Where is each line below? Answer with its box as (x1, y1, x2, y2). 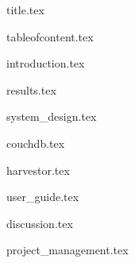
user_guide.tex (6, 188, 79, 205)
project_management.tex (6, 242, 129, 258)
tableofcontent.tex (6, 28, 94, 44)
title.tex (6, 2, 44, 17)
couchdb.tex (6, 134, 65, 151)
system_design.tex (6, 108, 97, 125)
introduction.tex (6, 55, 85, 72)
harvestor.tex (6, 161, 70, 178)
